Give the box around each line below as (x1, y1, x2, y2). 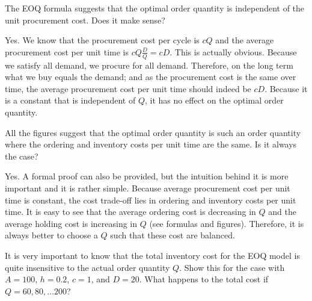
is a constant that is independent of (5, 94, 136, 107)
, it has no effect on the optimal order (144, 94, 284, 107)
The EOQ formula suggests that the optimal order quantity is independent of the (5, 2, 305, 14)
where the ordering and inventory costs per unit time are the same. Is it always (5, 138, 297, 150)
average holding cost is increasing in (5, 217, 138, 229)
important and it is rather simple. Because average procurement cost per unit (5, 181, 290, 194)
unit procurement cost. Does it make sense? (5, 13, 165, 26)
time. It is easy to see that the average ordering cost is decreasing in (5, 205, 256, 218)
